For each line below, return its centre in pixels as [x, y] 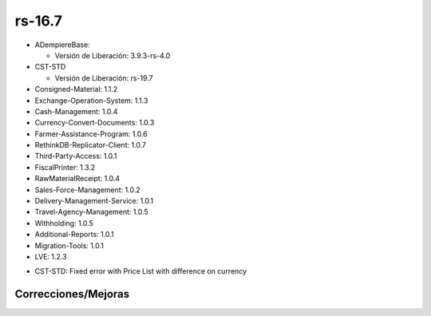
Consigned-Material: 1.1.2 [76, 89]
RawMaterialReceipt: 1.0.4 [77, 179]
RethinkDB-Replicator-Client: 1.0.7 [91, 145]
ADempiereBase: [63, 45]
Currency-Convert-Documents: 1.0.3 [95, 123]
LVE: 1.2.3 [51, 256]
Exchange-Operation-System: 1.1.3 [91, 101]
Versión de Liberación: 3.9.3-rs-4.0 [113, 55]
